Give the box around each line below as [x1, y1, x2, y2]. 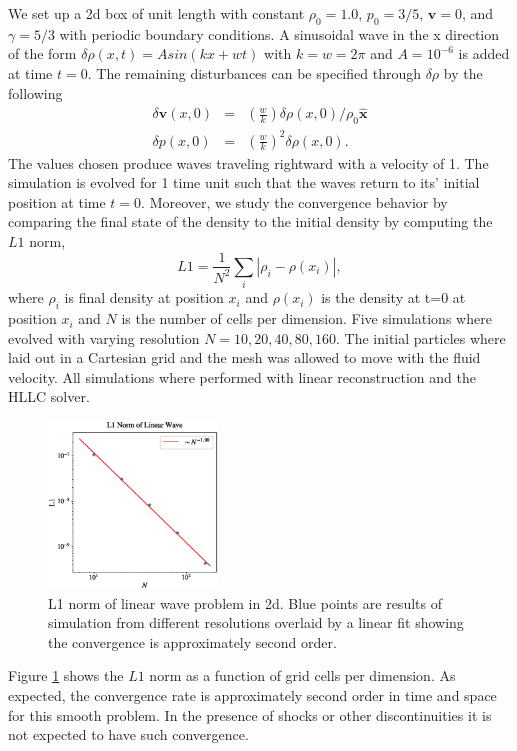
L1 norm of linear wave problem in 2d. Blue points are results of [48, 592, 442, 613]
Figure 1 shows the [8, 665, 124, 686]
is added [458, 43, 510, 64]
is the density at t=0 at [321, 287, 466, 308]
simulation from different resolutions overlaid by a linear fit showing [48, 612, 464, 633]
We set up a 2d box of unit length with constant [8, 3, 305, 23]
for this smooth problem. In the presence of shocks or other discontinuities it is [8, 704, 492, 725]
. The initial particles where [336, 327, 506, 348]
